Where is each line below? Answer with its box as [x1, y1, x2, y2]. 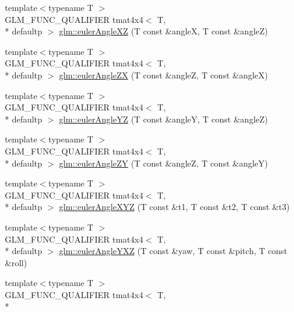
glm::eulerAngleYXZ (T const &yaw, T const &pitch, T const [59, 244, 287, 257]
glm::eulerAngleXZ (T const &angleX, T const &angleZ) [59, 25, 268, 37]
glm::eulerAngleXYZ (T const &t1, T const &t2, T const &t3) [59, 200, 290, 213]
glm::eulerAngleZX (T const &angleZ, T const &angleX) [59, 68, 268, 81]
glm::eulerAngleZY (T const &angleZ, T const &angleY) [59, 156, 268, 169]
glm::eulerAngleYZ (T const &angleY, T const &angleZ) [59, 112, 268, 125]
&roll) [5, 256, 27, 269]
